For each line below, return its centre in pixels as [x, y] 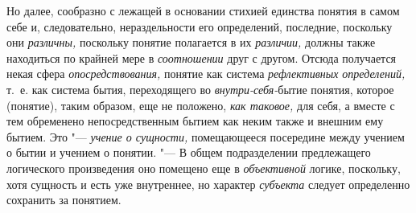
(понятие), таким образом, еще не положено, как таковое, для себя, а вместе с [201, 105]
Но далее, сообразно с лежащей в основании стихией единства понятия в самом [203, 10]
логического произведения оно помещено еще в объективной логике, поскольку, [204, 168]
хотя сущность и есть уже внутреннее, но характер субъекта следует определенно [208, 184]
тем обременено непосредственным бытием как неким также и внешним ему [195, 121]
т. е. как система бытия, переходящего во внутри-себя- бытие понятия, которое [200, 89]
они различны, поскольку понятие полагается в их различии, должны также [191, 42]
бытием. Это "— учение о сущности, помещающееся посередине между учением [206, 136]
